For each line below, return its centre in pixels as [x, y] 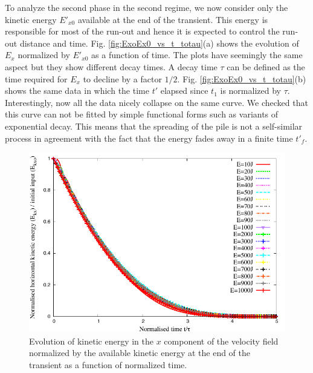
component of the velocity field [221, 341]
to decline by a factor [122, 78]
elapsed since [184, 91]
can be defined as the [266, 66]
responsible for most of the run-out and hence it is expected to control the [142, 31]
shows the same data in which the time [77, 91]
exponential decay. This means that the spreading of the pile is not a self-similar [154, 126]
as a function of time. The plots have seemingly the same [197, 55]
